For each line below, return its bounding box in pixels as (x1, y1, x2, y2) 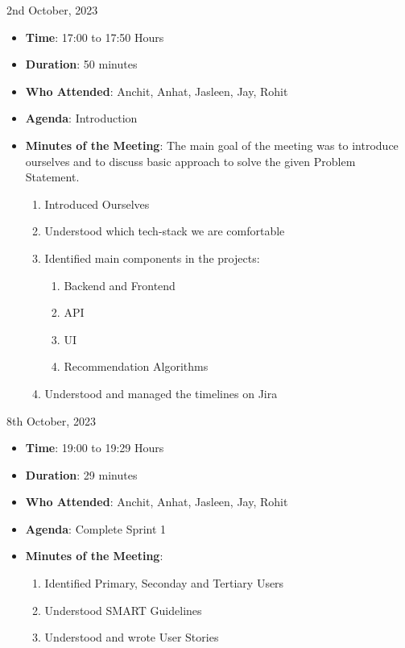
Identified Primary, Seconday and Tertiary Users (44, 575, 284, 592)
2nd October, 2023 (6, 2, 98, 18)
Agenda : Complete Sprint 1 (25, 520, 167, 537)
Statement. (25, 168, 80, 185)
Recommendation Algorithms (64, 358, 209, 375)
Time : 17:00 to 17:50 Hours (25, 28, 164, 45)
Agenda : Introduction (25, 110, 138, 127)
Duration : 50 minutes (25, 56, 138, 73)
